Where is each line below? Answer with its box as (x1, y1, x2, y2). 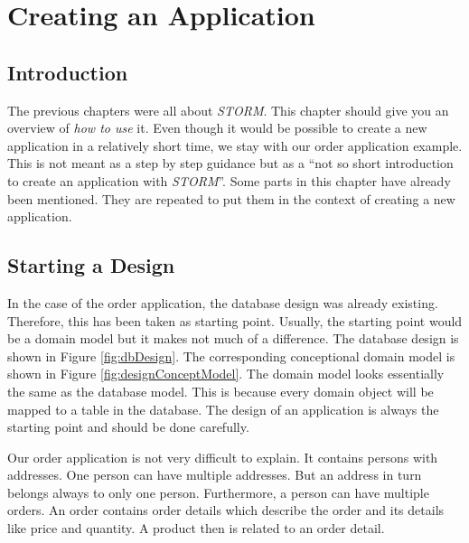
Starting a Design (7, 251, 175, 279)
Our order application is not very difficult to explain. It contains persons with (7, 447, 438, 466)
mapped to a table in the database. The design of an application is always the (7, 399, 439, 418)
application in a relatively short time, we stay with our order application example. (7, 136, 463, 154)
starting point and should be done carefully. (7, 417, 249, 436)
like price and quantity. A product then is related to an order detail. (7, 519, 385, 538)
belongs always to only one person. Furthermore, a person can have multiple (7, 482, 429, 501)
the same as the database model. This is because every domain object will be (7, 381, 434, 400)
